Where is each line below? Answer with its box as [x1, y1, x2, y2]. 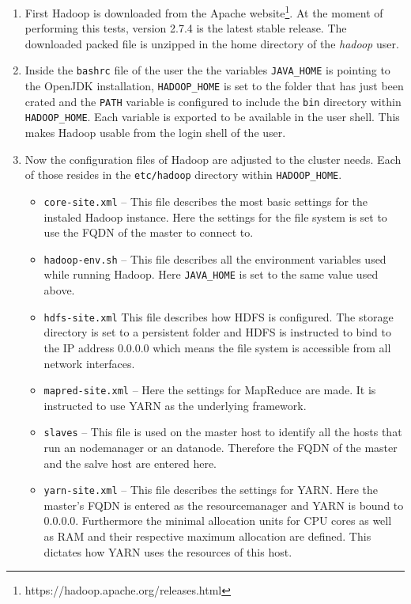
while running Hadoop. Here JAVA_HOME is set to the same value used [43, 266, 379, 283]
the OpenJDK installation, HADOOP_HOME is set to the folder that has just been [25, 78, 404, 94]
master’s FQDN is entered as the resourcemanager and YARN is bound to [43, 496, 404, 513]
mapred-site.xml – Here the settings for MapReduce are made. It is [43, 382, 376, 398]
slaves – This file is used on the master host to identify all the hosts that [43, 424, 402, 440]
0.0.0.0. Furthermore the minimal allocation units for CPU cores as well [43, 512, 392, 529]
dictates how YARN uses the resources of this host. [43, 543, 292, 560]
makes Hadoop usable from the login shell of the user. [25, 124, 286, 141]
